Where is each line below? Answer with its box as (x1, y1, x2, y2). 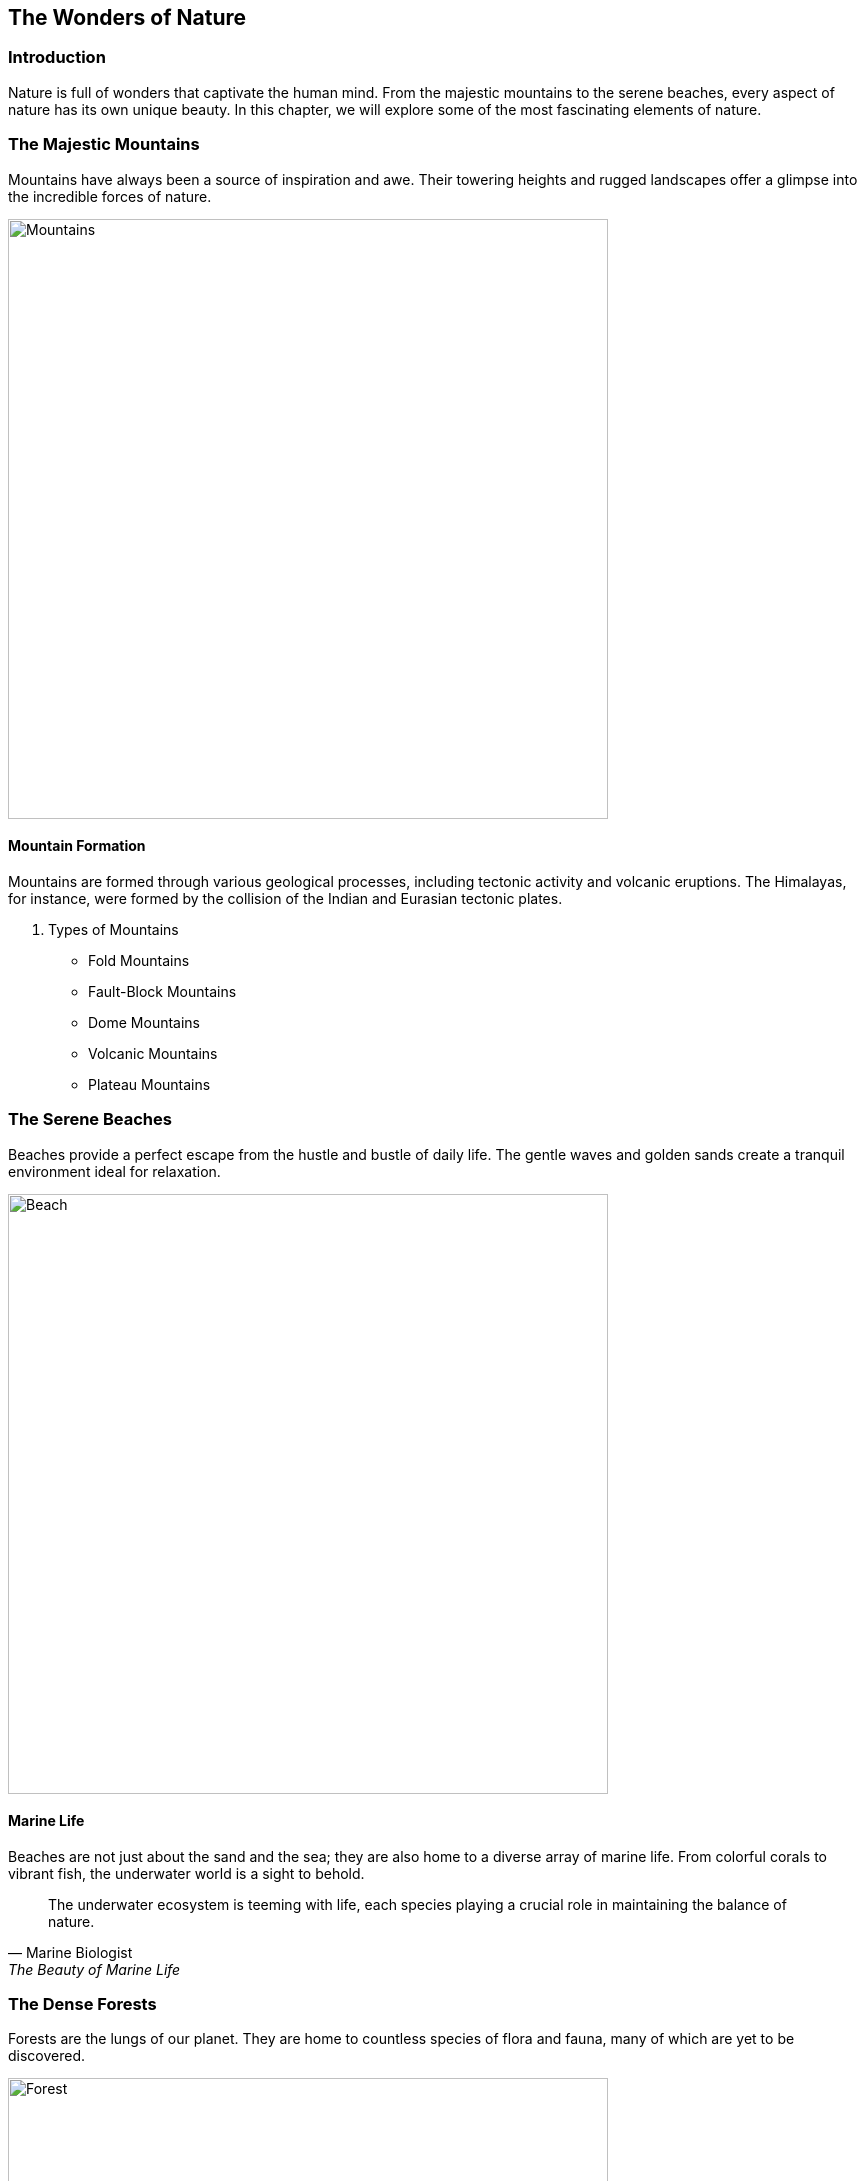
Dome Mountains (88, 1013, 201, 1031)
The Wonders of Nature (8, 5, 247, 30)
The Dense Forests (8, 1994, 157, 2015)
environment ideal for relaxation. (8, 1162, 221, 1180)
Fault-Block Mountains (88, 982, 237, 1000)
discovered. (8, 2047, 86, 2065)
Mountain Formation (8, 837, 146, 855)
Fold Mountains (88, 951, 190, 969)
